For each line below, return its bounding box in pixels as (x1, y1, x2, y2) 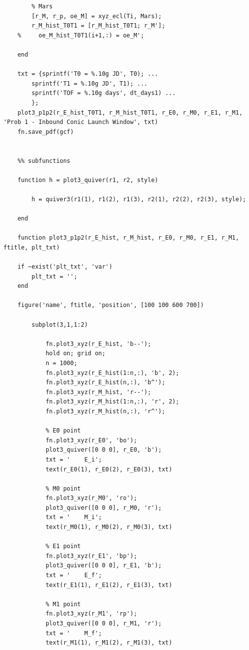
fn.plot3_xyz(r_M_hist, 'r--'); (45, 388, 151, 396)
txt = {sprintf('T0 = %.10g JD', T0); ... (17, 70, 158, 78)
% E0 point (45, 427, 81, 434)
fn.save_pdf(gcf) (17, 128, 74, 135)
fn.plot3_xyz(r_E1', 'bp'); (45, 552, 138, 559)
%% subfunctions (17, 157, 71, 164)
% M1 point (45, 600, 81, 608)
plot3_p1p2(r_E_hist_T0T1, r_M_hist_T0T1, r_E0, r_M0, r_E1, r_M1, (17, 109, 243, 116)
